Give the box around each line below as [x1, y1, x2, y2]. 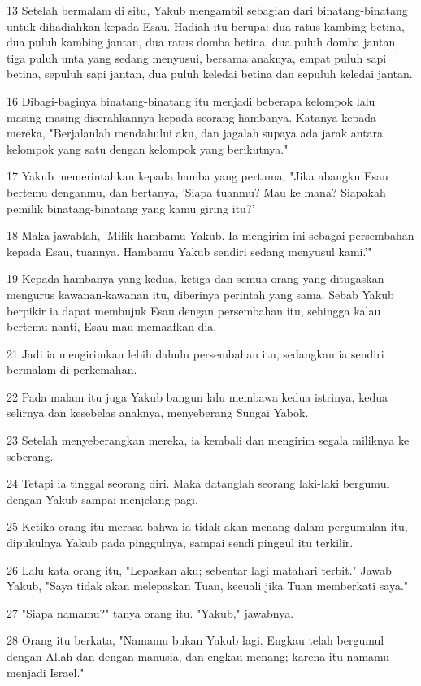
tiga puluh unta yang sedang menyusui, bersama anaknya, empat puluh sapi [7, 49, 387, 66]
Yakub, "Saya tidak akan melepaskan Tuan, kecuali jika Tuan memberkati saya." [7, 577, 409, 594]
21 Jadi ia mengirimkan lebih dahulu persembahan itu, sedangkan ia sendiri [7, 345, 384, 362]
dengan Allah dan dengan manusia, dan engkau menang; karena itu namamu [7, 648, 390, 664]
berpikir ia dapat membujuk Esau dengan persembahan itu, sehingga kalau [7, 302, 381, 319]
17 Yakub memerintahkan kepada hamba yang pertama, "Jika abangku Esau [7, 167, 388, 185]
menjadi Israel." [7, 663, 85, 680]
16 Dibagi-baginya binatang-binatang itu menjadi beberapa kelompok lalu [7, 92, 375, 109]
